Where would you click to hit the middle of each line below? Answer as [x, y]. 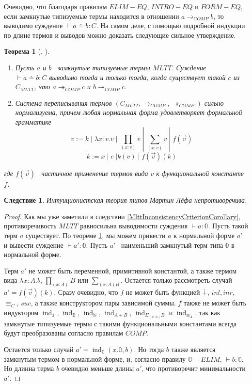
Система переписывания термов [63, 103]
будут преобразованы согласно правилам [63, 333]
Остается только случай [39, 349]
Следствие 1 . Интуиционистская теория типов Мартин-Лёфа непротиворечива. [126, 200]
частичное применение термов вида [95, 173]
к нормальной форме [204, 235]
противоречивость [30, 226]
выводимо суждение [33, 25]
